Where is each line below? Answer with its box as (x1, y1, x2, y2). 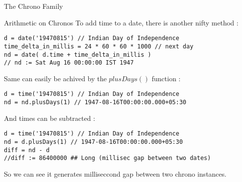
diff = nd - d (4, 146, 50, 154)
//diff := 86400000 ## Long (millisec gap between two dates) (4, 155, 211, 162)
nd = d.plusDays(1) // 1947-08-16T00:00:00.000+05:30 (4, 138, 183, 145)
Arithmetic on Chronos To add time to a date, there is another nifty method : (4, 17, 239, 27)
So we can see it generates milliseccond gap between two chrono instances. (4, 168, 227, 179)
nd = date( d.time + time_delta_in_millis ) (4, 51, 151, 58)
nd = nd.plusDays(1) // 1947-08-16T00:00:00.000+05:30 (4, 99, 187, 106)
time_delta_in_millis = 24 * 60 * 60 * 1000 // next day (4, 43, 194, 50)
